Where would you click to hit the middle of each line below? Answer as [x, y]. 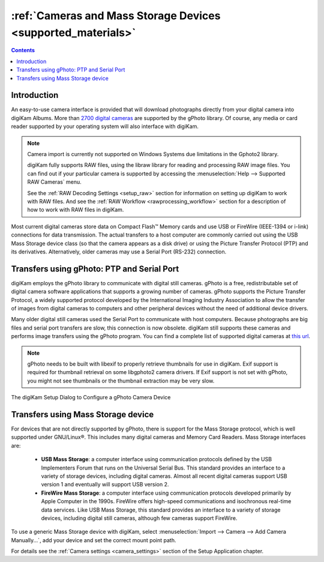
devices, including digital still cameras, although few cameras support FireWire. [139, 518]
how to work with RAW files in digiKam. [76, 210]
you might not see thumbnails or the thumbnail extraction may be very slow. [121, 381]
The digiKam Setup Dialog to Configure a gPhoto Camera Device [91, 397]
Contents [23, 50]
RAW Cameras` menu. [55, 182]
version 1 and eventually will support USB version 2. [105, 485]
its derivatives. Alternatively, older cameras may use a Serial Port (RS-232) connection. [119, 252]
